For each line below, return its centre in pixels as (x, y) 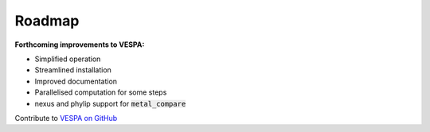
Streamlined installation (73, 70)
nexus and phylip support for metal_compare (110, 103)
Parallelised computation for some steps (101, 92)
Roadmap (47, 21)
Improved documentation (76, 81)
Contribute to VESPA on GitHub (66, 118)
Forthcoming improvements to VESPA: (80, 45)
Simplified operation (68, 59)
